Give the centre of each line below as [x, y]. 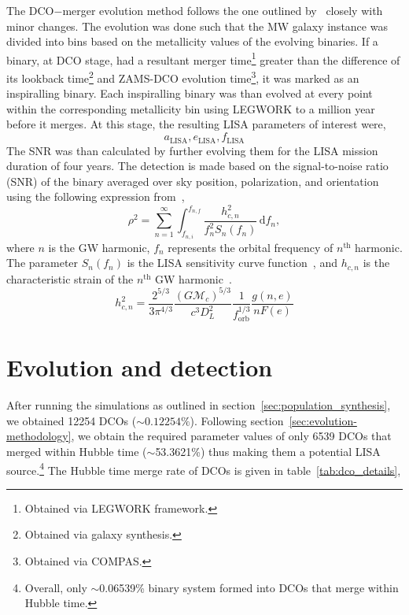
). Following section [237, 420]
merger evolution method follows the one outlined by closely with [223, 10]
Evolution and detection [140, 367]
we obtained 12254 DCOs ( [72, 420]
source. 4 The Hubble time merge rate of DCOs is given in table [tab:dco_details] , [204, 469]
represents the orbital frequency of [251, 247]
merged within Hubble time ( [77, 451]
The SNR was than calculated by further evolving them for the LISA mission [192, 150]
